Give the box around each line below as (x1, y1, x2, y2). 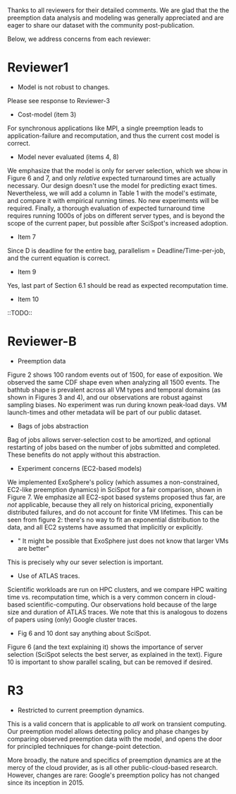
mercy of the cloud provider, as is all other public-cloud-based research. (7, 763, 218, 771)
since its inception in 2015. (7, 778, 85, 787)
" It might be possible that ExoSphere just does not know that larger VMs (17, 537, 229, 545)
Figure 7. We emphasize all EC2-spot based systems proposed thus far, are (7, 493, 225, 501)
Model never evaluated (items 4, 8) (17, 152, 120, 161)
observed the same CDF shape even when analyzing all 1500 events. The (7, 378, 221, 386)
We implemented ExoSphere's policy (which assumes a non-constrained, (7, 477, 220, 486)
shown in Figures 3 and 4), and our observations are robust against (7, 392, 203, 402)
